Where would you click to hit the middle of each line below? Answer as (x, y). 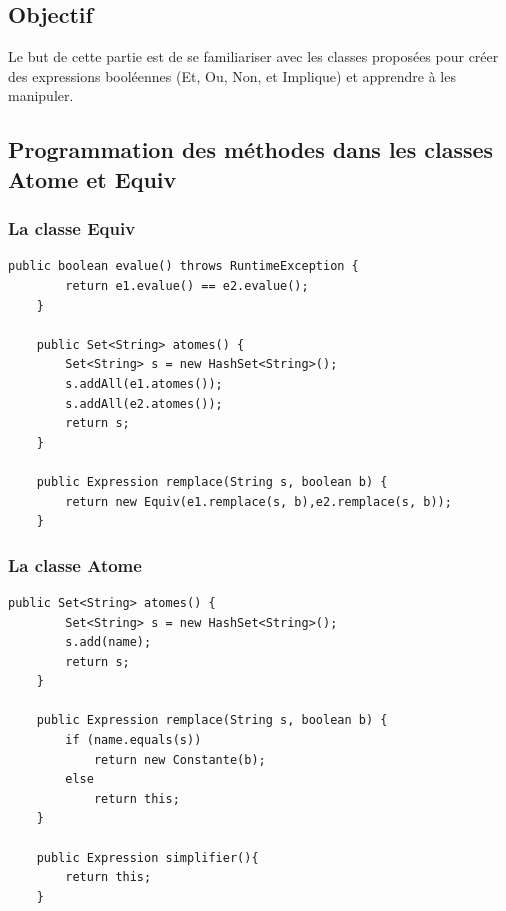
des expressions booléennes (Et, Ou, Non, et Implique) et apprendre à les (232, 75)
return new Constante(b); (179, 759)
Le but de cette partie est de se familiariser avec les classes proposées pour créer (253, 56)
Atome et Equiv (92, 178)
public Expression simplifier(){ (147, 857)
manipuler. (41, 95)
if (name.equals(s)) (133, 740)
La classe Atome (75, 564)
